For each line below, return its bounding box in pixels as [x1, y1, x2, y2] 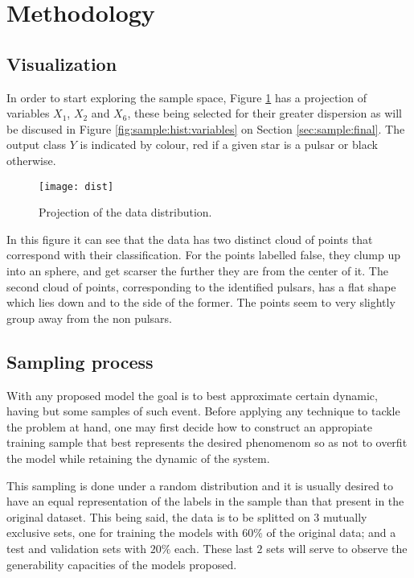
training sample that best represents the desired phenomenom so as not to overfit [6, 434, 408, 451]
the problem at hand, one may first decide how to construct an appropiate [6, 418, 372, 435]
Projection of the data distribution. [39, 204, 212, 221]
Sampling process [6, 349, 154, 374]
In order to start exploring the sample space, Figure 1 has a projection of [6, 89, 367, 105]
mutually [322, 508, 367, 525]
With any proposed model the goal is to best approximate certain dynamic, [6, 386, 378, 403]
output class [6, 136, 67, 153]
